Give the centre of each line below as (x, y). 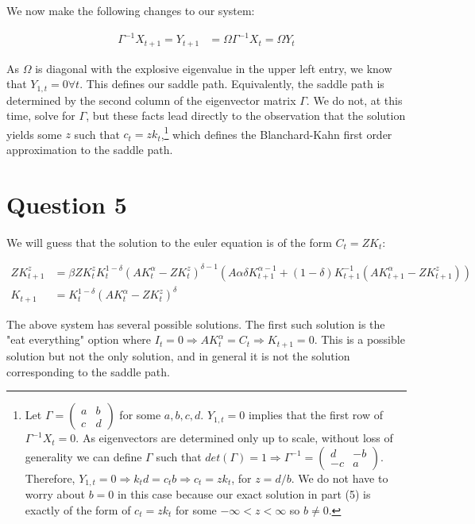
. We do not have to (340, 478)
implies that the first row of (315, 415)
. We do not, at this (354, 100)
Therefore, (50, 478)
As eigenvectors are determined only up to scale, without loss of (237, 438)
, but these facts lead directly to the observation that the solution (246, 116)
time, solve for (41, 116)
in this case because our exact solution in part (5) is (244, 494)
